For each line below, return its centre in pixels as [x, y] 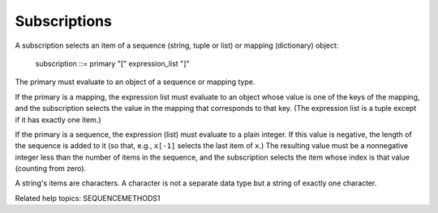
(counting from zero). [51, 168]
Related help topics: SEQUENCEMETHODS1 [88, 198]
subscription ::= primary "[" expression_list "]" [112, 63]
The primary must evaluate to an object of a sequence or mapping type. [135, 82]
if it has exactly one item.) [58, 119]
